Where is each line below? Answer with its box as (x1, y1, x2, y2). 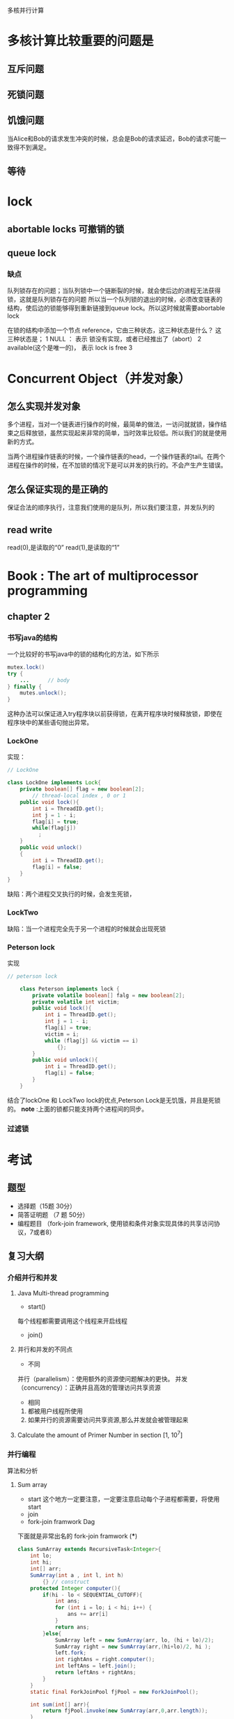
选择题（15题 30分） (17, 1201, 77, 1210)
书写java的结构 (7, 632, 58, 642)
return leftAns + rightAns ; (54, 1669, 136, 1677)
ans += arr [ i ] (67, 1611, 109, 1618)
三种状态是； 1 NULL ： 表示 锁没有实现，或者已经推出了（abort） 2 (7, 335, 202, 343)
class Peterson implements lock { (19, 985, 120, 993)
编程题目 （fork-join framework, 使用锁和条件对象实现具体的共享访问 (17, 1219, 214, 1227)
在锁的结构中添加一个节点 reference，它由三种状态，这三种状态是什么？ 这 (7, 326, 221, 334)
